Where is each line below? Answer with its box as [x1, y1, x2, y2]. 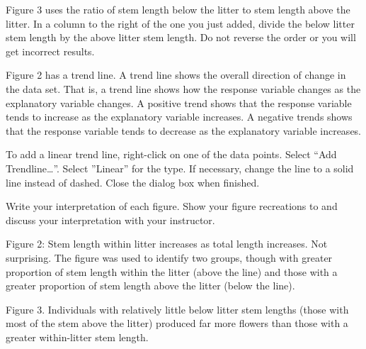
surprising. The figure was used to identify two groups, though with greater [6, 250, 333, 265]
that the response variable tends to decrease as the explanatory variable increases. [6, 123, 362, 138]
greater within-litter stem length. [6, 329, 149, 344]
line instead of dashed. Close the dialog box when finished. [6, 174, 260, 189]
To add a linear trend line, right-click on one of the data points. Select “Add [6, 147, 337, 162]
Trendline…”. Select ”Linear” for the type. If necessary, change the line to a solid [6, 160, 354, 175]
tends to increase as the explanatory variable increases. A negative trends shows [6, 109, 353, 124]
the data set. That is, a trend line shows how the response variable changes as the [6, 81, 361, 96]
